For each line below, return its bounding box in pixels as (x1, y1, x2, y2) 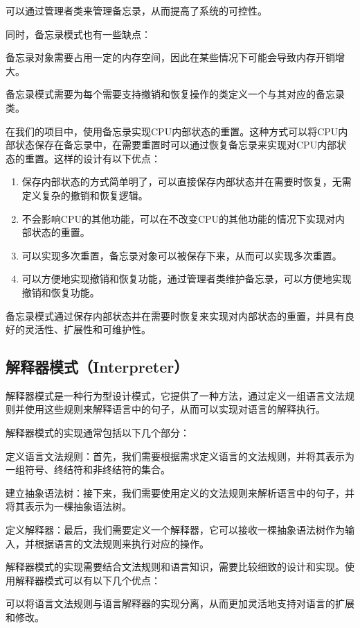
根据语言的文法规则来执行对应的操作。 (34, 536, 209, 550)
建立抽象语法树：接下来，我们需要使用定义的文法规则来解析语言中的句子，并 (6, 485, 354, 500)
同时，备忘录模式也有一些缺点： (6, 26, 151, 41)
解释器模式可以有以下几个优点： (15, 572, 161, 587)
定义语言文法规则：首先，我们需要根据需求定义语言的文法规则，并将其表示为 (6, 448, 354, 463)
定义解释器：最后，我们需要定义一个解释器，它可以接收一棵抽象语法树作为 (6, 523, 345, 537)
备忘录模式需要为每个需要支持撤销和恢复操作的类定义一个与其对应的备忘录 (6, 87, 345, 101)
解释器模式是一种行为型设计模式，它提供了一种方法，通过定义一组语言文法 (6, 388, 345, 402)
